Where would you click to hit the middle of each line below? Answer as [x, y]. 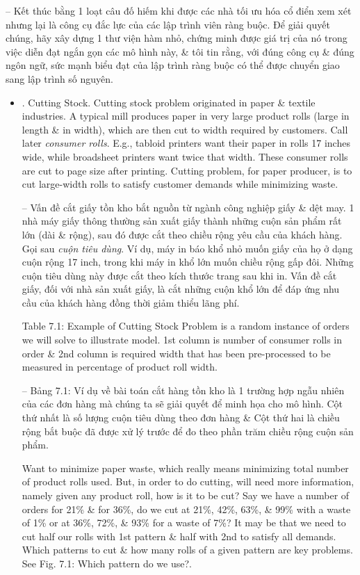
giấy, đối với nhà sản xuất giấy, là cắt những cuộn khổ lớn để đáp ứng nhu [181, 289]
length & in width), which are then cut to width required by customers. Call [185, 129]
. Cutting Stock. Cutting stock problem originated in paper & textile [169, 102]
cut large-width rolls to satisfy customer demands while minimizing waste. [180, 184]
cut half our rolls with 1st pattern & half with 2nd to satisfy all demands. [179, 536]
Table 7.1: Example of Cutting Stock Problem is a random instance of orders [186, 326]
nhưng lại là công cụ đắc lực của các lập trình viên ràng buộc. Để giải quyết [168, 24]
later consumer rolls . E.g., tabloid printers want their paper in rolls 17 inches [186, 143]
